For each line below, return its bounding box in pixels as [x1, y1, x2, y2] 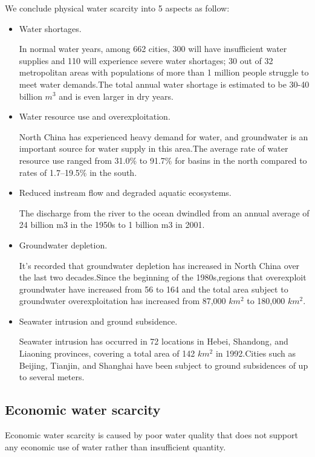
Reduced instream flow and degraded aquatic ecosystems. [19, 186, 232, 199]
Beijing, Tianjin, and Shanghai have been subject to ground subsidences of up [19, 358, 308, 371]
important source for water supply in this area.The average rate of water [19, 142, 288, 155]
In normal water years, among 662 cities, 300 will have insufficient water [19, 42, 287, 55]
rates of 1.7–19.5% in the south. [19, 166, 137, 178]
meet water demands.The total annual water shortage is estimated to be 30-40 [19, 77, 310, 90]
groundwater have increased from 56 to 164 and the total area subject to [19, 282, 288, 295]
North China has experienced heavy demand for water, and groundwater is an [19, 130, 308, 143]
